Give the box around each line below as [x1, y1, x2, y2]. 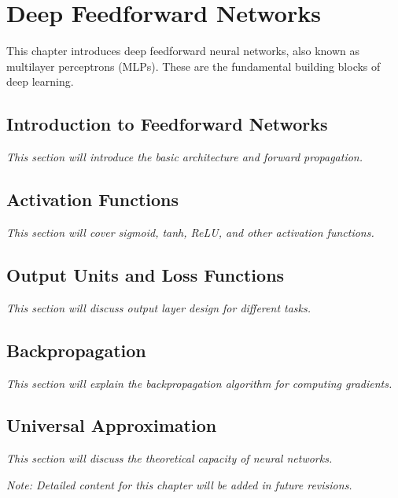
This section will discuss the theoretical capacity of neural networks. [6, 450, 333, 467]
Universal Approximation [6, 413, 217, 437]
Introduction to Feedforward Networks [6, 112, 328, 136]
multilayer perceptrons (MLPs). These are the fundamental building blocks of [6, 57, 381, 74]
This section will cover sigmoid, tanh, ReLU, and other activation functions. [6, 223, 374, 240]
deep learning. [6, 73, 74, 90]
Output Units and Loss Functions [6, 262, 285, 286]
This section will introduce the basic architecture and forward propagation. [6, 149, 363, 165]
